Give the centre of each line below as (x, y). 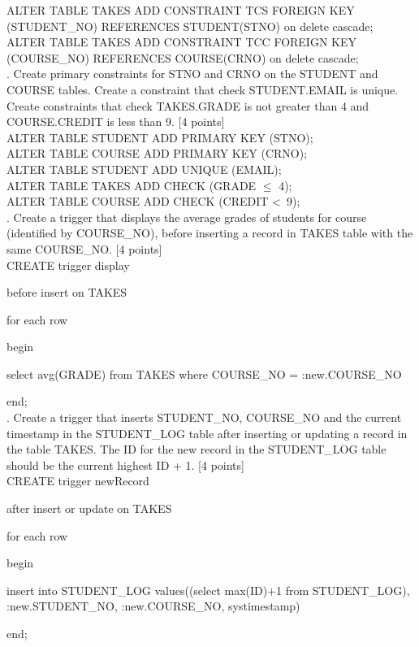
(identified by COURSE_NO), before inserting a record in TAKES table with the (210, 233)
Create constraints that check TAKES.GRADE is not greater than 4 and (188, 105)
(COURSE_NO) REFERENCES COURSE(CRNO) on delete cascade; (183, 57)
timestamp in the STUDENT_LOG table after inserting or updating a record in (207, 433)
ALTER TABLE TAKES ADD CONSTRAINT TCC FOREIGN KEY (181, 42)
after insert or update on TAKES (89, 508)
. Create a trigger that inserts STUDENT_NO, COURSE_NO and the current (204, 417)
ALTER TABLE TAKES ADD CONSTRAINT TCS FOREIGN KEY (181, 10)
